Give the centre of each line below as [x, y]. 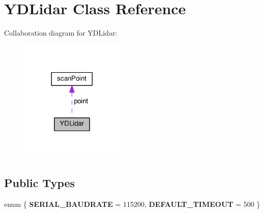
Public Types [40, 183]
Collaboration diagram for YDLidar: [61, 33]
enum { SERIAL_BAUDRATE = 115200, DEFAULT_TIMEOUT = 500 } [132, 204]
